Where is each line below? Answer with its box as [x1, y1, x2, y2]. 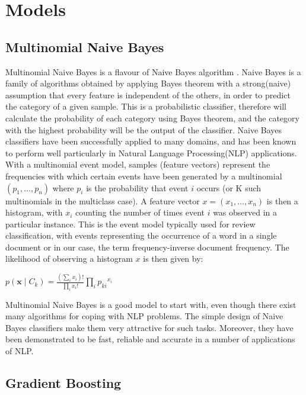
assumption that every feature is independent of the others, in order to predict [5, 88, 291, 101]
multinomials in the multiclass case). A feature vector [5, 194, 200, 207]
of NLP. [5, 345, 34, 357]
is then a [266, 194, 298, 207]
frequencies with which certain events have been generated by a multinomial [5, 169, 282, 182]
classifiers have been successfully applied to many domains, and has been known [5, 135, 297, 147]
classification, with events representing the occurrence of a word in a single [5, 229, 277, 242]
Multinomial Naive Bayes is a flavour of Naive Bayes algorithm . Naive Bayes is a [5, 65, 301, 78]
